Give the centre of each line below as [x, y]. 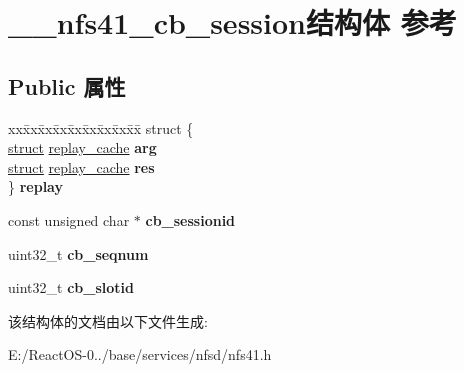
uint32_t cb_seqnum [78, 253]
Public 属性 [67, 85]
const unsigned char [69, 219]
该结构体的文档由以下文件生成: [108, 320]
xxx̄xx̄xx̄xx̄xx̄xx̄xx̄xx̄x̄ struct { [101, 127]
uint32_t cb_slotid [71, 287]
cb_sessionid [190, 219]
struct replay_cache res [81, 166]
